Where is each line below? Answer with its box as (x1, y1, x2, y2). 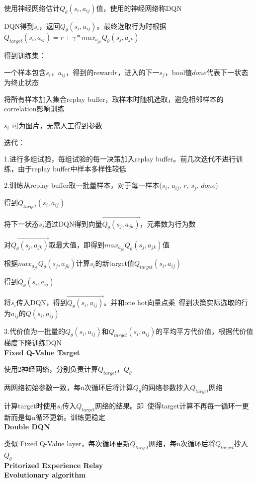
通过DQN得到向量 (44, 218, 102, 229)
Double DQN (4, 421, 50, 432)
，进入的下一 (117, 67, 160, 77)
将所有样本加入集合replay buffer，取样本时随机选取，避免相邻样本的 (4, 93, 224, 104)
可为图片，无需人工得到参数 (11, 120, 102, 130)
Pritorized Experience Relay (4, 460, 103, 470)
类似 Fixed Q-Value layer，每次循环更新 (4, 438, 130, 448)
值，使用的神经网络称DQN (96, 3, 182, 13)
